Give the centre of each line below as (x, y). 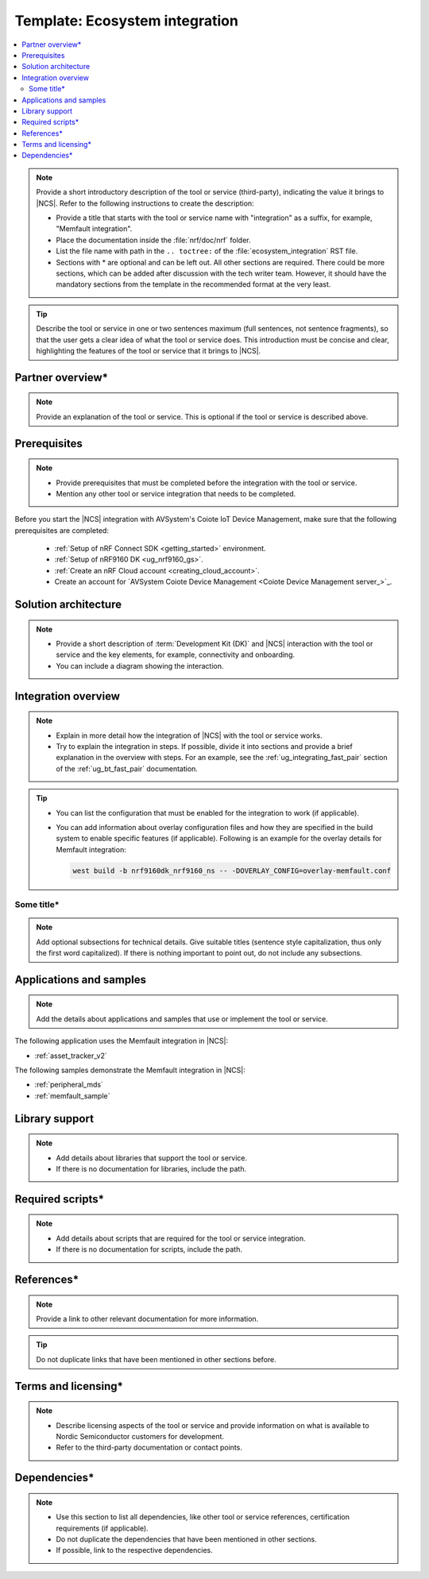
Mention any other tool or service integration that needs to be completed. (176, 493)
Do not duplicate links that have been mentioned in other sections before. (157, 1359)
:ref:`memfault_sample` (72, 1095)
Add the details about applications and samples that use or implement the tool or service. (182, 1019)
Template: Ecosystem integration (126, 21)
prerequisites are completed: (62, 530)
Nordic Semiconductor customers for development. (140, 1436)
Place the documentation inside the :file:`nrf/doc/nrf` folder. (153, 240)
